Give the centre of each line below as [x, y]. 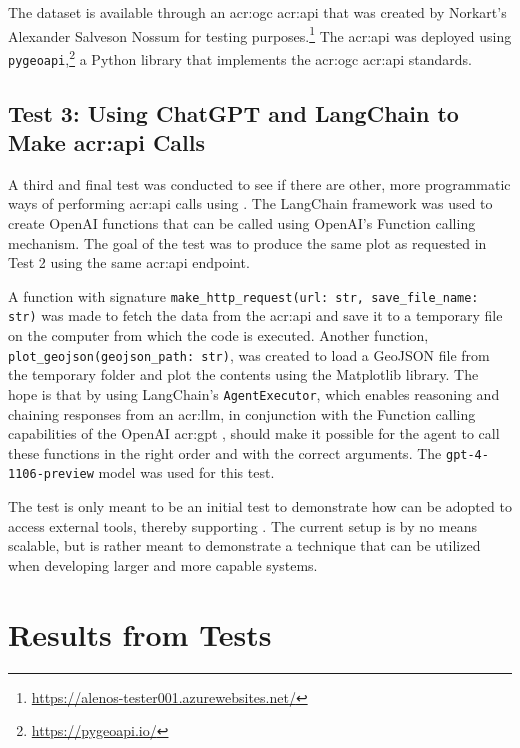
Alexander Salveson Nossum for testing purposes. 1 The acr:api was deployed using [260, 34]
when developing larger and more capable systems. [163, 564]
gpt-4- [467, 454]
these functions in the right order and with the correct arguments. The [225, 452]
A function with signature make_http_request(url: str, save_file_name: [243, 295]
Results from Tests [140, 633]
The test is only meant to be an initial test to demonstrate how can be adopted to [260, 506]
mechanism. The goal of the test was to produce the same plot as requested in [247, 242]
